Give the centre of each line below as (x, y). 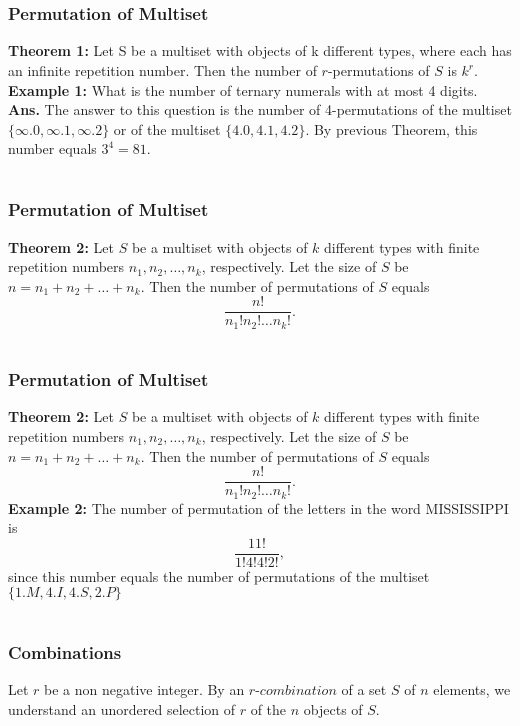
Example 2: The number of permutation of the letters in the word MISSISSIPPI (258, 507)
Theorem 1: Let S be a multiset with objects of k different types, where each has (260, 50)
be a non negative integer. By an (144, 688)
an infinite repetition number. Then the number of (162, 70)
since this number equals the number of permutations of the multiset (219, 575)
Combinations (65, 651)
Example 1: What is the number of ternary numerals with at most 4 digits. (243, 89)
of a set (364, 688)
